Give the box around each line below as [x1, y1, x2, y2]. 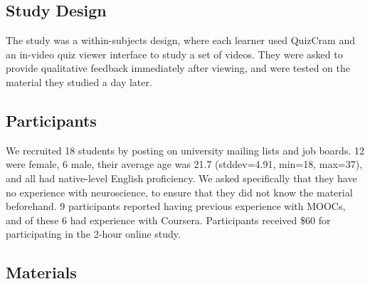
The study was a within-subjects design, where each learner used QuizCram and [6, 33, 355, 48]
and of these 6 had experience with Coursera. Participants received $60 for [6, 212, 331, 227]
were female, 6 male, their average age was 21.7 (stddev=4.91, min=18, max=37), [6, 157, 363, 172]
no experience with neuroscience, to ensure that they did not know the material [6, 184, 353, 199]
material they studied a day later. [6, 74, 152, 89]
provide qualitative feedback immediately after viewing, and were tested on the [6, 61, 350, 75]
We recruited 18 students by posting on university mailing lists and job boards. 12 [6, 142, 364, 157]
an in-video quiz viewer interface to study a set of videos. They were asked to [6, 46, 343, 61]
